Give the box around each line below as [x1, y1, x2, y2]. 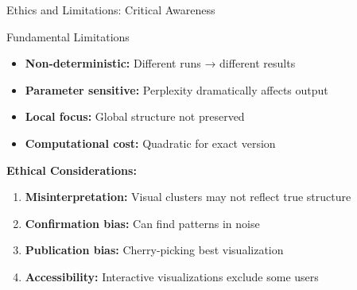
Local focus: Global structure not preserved [25, 108, 245, 125]
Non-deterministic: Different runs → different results [25, 55, 296, 72]
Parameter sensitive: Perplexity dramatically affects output [25, 81, 328, 98]
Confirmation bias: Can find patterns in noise [25, 215, 260, 231]
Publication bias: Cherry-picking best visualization [25, 242, 284, 258]
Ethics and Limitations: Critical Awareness [6, 2, 215, 17]
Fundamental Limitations [6, 28, 130, 44]
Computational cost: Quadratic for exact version [25, 134, 276, 151]
